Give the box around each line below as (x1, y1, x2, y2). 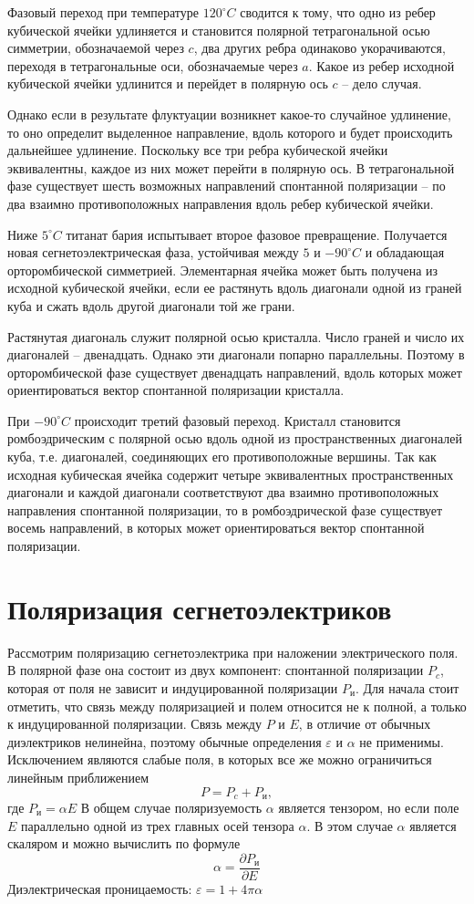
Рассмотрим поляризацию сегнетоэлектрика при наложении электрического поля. (7, 642, 459, 661)
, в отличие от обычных (298, 714, 431, 733)
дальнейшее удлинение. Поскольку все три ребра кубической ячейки (7, 140, 388, 160)
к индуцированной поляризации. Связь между (7, 714, 262, 733)
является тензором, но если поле (278, 797, 459, 816)
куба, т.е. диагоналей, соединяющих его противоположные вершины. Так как (7, 447, 437, 466)
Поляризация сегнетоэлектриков (7, 589, 392, 627)
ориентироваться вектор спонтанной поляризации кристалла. (7, 380, 345, 400)
